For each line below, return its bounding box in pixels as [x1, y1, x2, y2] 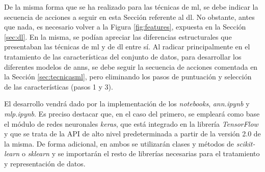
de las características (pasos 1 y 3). [4, 81, 113, 92]
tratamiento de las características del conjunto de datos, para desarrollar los [4, 51, 242, 62]
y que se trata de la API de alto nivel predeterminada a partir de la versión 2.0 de [4, 128, 261, 139]
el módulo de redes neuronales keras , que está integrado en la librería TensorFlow [4, 118, 258, 129]
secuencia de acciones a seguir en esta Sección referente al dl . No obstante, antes [4, 11, 255, 22]
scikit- [236, 138, 255, 149]
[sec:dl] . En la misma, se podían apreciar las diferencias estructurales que [4, 31, 232, 42]
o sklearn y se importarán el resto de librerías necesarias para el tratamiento [21, 148, 260, 159]
